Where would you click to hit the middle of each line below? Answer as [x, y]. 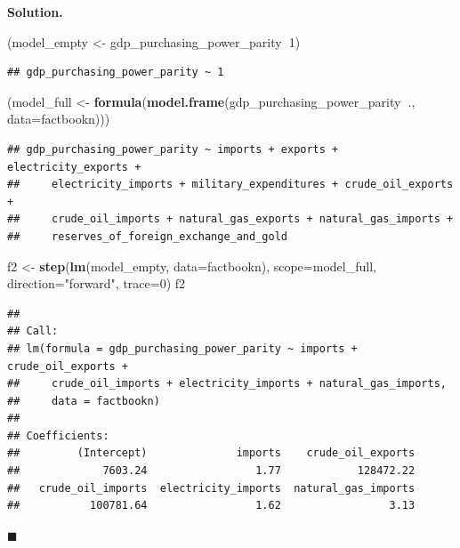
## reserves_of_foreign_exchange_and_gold [147, 236]
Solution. [35, 12]
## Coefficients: [58, 435]
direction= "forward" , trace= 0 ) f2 [97, 283]
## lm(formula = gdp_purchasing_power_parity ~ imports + [182, 348]
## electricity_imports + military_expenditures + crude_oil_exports [230, 185]
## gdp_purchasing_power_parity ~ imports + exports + [173, 149]
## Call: [33, 331]
